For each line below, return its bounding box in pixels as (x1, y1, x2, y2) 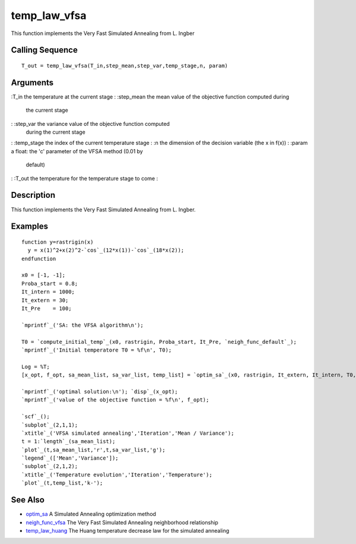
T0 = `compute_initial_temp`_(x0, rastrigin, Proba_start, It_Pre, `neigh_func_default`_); (21, 339, 297, 345)
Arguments (11, 77, 54, 87)
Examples (11, 222, 49, 232)
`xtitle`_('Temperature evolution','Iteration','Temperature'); (21, 471, 213, 478)
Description (11, 190, 56, 200)
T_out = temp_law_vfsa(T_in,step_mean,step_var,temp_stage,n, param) (21, 62, 228, 69)
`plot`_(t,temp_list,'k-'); (21, 480, 103, 486)
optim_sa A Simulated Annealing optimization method (26, 511, 157, 518)
